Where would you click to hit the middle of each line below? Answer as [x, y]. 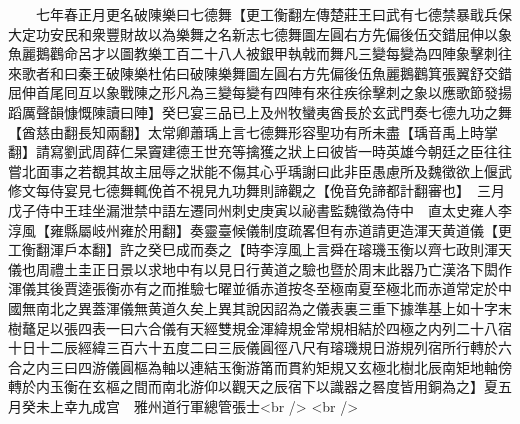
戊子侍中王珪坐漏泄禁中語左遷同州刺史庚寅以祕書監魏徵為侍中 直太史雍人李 [260, 209]
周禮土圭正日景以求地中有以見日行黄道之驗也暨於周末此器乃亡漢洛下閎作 [273, 268]
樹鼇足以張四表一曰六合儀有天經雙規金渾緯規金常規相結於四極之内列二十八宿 [260, 327]
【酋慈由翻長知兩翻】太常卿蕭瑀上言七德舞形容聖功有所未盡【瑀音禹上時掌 [253, 131]
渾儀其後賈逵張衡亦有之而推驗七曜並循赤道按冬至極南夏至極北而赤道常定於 [253, 288]
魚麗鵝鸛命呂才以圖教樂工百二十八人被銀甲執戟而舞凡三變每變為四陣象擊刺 [253, 53]
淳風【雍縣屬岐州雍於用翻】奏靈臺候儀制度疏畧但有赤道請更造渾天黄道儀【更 [260, 229]
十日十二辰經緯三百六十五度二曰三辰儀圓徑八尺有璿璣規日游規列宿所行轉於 [253, 347]
